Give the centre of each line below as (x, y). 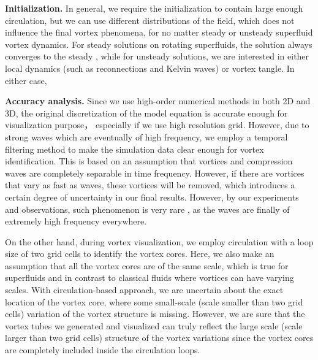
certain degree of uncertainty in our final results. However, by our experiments (152, 197)
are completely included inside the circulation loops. (103, 350)
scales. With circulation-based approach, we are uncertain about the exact (144, 290)
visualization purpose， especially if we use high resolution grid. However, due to (157, 125)
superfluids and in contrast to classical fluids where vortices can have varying (150, 278)
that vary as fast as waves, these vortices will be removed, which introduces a (150, 185)
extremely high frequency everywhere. (76, 221)
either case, (26, 80)
